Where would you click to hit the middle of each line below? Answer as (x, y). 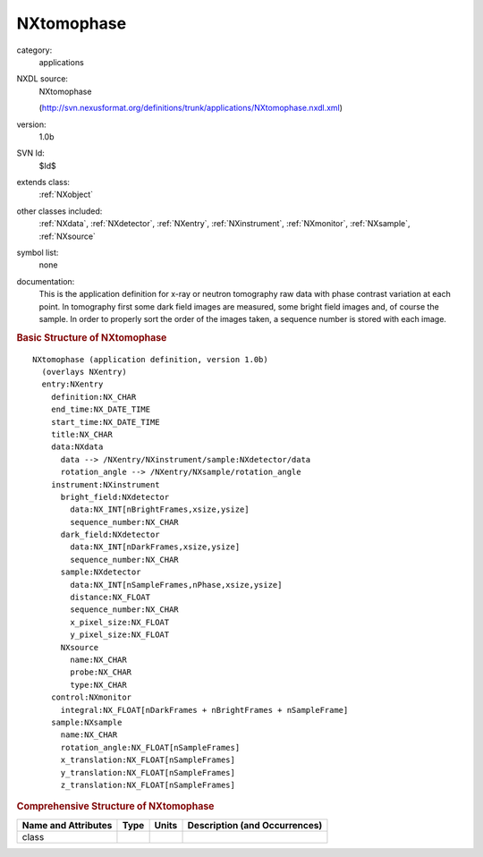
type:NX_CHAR (98, 685)
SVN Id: (30, 153)
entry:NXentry (72, 384)
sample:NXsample (86, 722)
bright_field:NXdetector (115, 497)
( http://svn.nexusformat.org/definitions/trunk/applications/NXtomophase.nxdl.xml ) (191, 108)
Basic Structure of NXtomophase (92, 337)
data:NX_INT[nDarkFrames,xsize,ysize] (155, 547)
